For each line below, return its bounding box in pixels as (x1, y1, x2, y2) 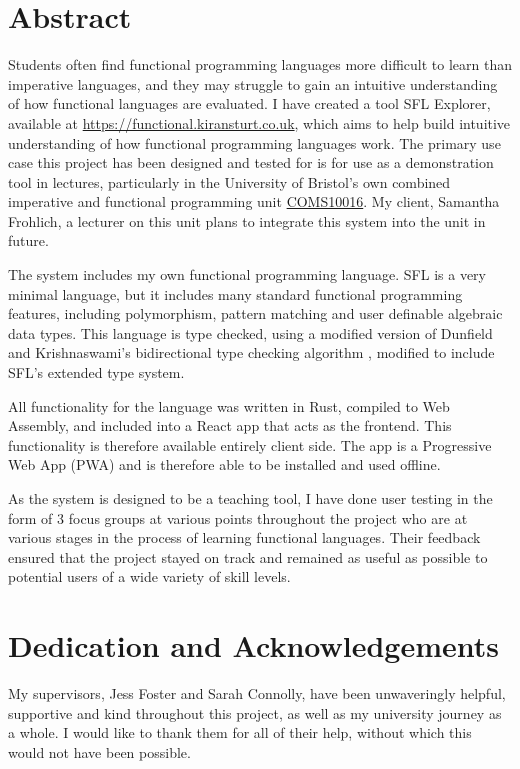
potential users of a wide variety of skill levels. (8, 566, 291, 587)
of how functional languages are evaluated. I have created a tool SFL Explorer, (8, 93, 491, 114)
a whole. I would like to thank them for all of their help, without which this (8, 722, 472, 743)
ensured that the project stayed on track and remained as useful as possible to (8, 546, 488, 567)
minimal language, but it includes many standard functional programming (8, 283, 463, 304)
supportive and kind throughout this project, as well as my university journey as (8, 702, 502, 723)
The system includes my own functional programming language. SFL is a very (8, 264, 486, 285)
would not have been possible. (8, 741, 191, 762)
